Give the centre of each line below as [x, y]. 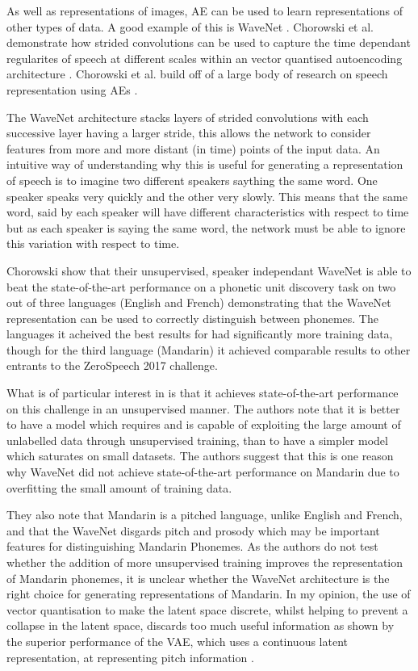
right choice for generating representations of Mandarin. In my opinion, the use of [209, 594]
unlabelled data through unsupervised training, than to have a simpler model [197, 440]
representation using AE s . [72, 89]
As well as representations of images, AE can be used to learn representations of [205, 10]
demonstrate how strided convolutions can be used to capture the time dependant [209, 42]
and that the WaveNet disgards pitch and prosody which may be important [193, 530]
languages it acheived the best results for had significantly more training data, [200, 334]
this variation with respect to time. [93, 243]
